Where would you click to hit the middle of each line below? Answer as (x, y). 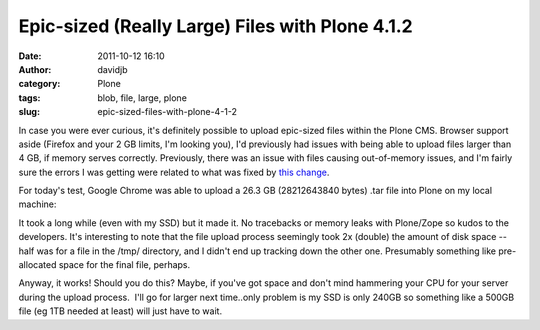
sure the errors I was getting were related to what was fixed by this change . (174, 172)
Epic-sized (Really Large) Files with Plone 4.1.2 (216, 26)
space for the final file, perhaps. (124, 265)
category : (39, 84)
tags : (29, 97)
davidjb (113, 69)
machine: (37, 204)
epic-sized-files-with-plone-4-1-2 (167, 112)
